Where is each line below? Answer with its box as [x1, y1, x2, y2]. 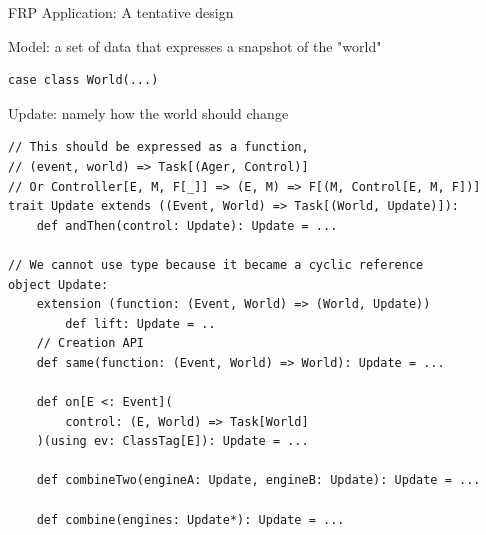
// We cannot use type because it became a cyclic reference [8, 257, 424, 272]
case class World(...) [8, 73, 159, 88]
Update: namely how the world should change [8, 102, 289, 123]
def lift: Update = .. [65, 316, 216, 331]
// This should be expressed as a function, [8, 140, 309, 155]
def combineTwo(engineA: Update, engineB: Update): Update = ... [36, 473, 481, 488]
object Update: [8, 277, 109, 292]
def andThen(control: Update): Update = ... [36, 218, 338, 233]
